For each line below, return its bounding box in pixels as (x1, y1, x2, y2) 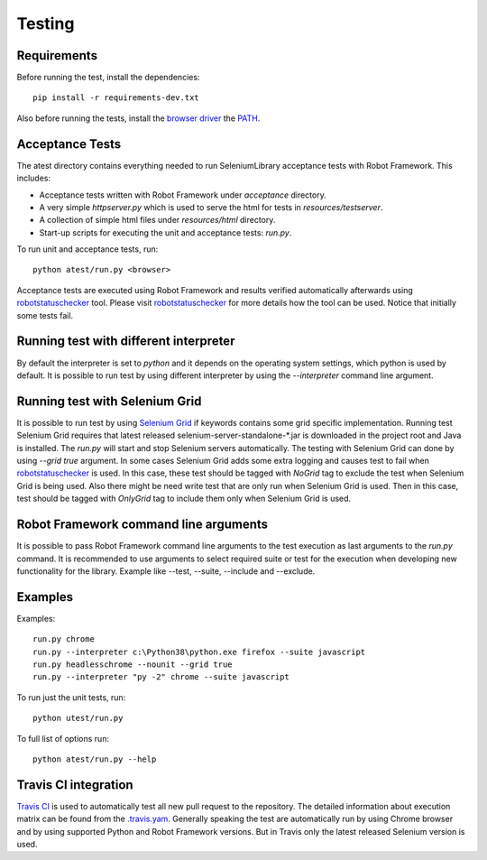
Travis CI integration (16, 777, 134, 792)
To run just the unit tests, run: (16, 691, 126, 703)
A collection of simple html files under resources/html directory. (39, 215, 276, 226)
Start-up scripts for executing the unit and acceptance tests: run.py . (39, 227, 292, 238)
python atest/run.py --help (32, 754, 157, 764)
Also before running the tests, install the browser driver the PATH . (16, 113, 261, 124)
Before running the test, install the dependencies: (16, 72, 200, 83)
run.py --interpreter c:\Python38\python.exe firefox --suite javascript (32, 646, 366, 657)
